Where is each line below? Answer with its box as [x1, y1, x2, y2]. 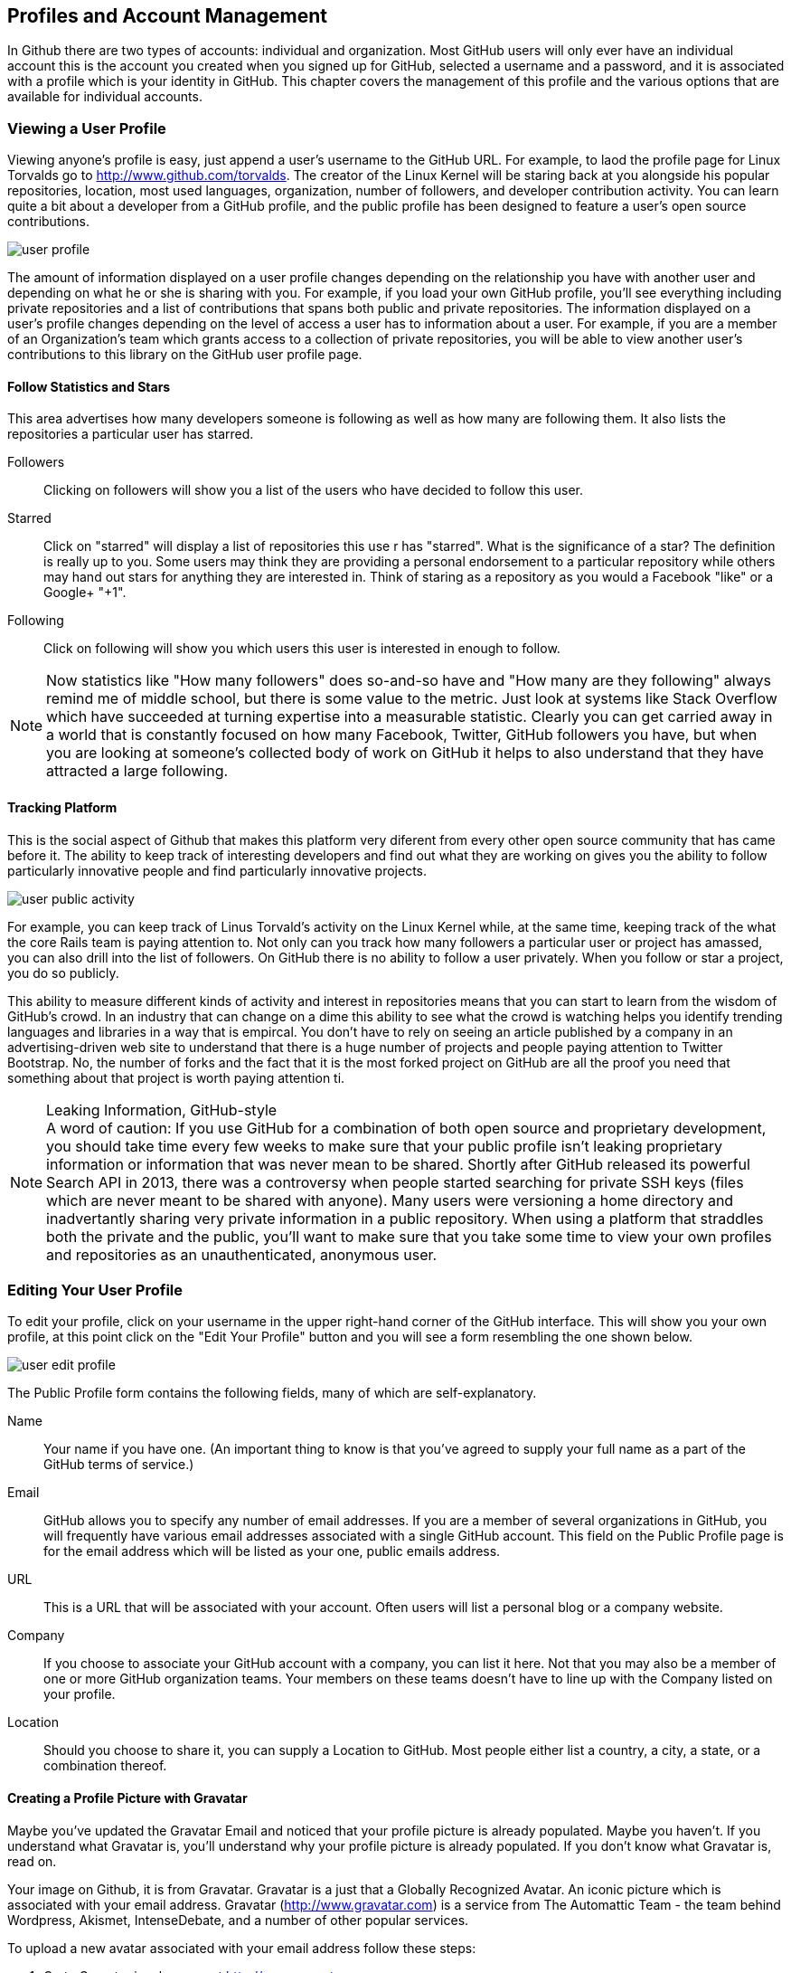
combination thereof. [43, 1758, 167, 1774]
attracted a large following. [46, 762, 229, 781]
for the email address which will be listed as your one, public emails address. [43, 1543, 501, 1560]
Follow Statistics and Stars [7, 378, 171, 394]
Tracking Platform [7, 800, 118, 815]
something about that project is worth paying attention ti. [7, 1069, 345, 1086]
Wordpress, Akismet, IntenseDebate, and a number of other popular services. [7, 1911, 469, 1928]
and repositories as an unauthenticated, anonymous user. [46, 1245, 438, 1264]
